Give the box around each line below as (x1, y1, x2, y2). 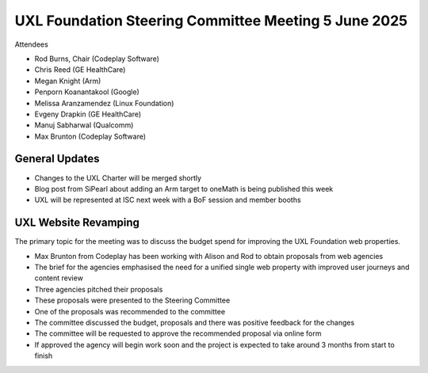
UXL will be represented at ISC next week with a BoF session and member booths (34, 195, 301, 205)
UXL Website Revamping (14, 216, 140, 230)
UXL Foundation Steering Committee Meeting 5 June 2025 (14, 12, 408, 29)
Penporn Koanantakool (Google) (34, 87, 140, 97)
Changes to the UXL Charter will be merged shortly (34, 173, 202, 182)
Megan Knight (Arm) (34, 76, 101, 86)
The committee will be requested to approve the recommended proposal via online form (34, 329, 322, 338)
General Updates (14, 152, 100, 166)
